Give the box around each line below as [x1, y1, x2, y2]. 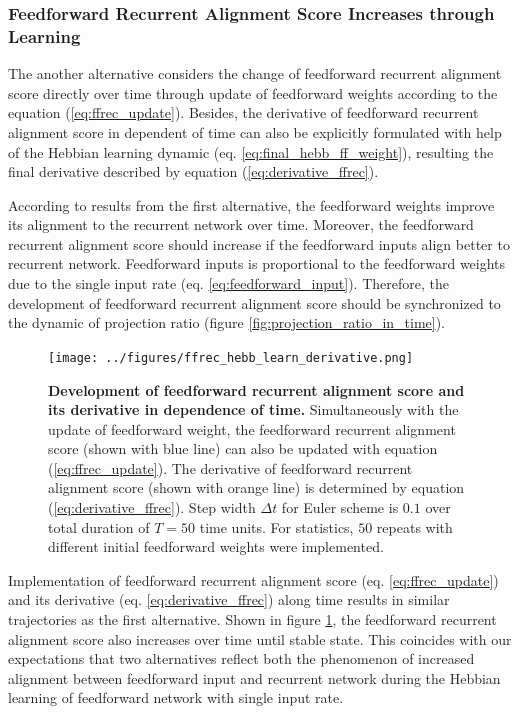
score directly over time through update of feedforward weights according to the [8, 82, 498, 103]
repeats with [376, 516, 453, 537]
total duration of [48, 516, 150, 537]
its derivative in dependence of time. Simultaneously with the [48, 399, 459, 420]
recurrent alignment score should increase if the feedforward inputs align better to [8, 233, 510, 254]
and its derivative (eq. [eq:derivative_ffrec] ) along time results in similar [8, 589, 450, 610]
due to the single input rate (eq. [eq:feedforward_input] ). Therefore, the [8, 273, 449, 294]
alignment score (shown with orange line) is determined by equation [48, 477, 465, 498]
